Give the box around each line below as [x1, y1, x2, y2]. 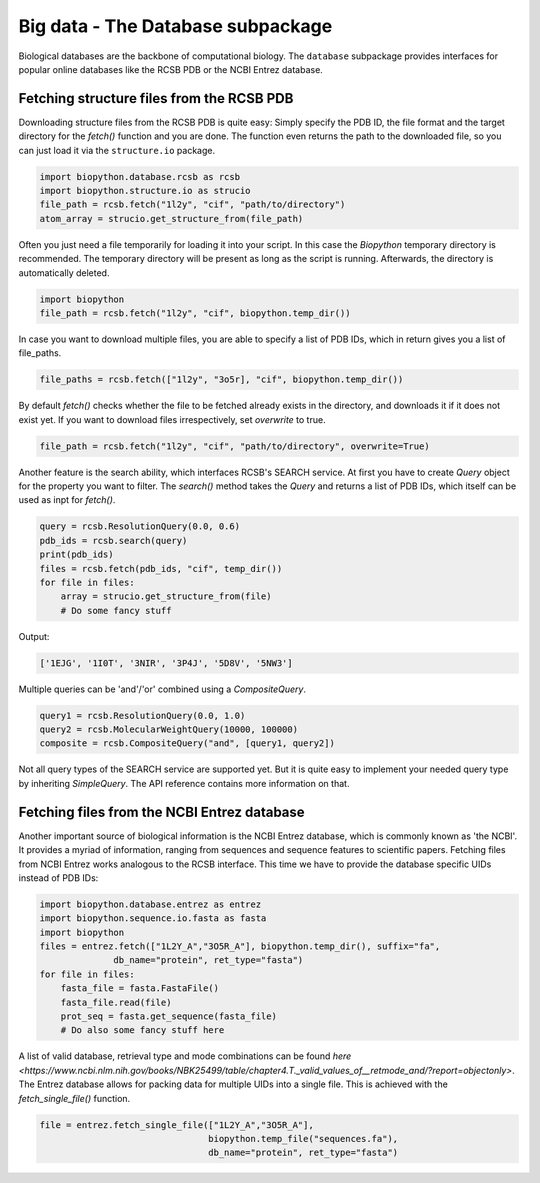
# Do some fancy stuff [60, 605, 172, 616]
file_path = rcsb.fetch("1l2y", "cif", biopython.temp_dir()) [39, 307, 351, 319]
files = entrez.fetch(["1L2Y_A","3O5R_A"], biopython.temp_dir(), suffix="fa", [39, 941, 441, 952]
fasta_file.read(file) [60, 996, 172, 1008]
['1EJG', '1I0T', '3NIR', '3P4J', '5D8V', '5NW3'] [39, 657, 294, 669]
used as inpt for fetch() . [18, 494, 116, 506]
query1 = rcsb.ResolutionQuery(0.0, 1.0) [39, 710, 246, 721]
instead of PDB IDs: [18, 871, 99, 884]
